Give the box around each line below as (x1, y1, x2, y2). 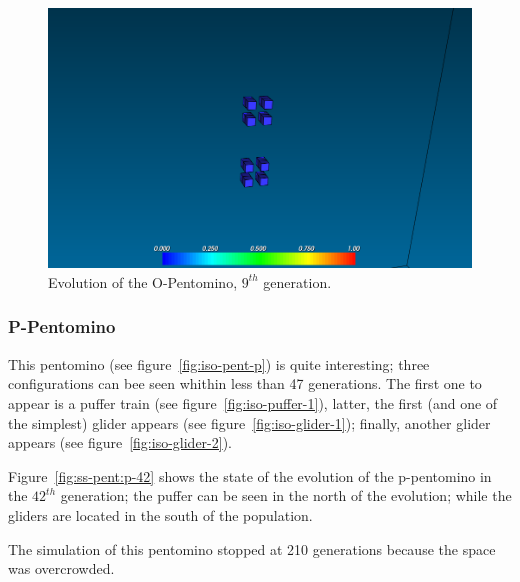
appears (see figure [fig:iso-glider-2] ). (8, 432, 232, 453)
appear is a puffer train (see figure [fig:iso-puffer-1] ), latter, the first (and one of (8, 392, 498, 413)
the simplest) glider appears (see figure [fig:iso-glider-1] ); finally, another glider (8, 412, 491, 433)
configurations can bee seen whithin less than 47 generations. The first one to (8, 373, 482, 394)
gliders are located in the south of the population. (8, 504, 313, 525)
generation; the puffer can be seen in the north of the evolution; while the (60, 485, 512, 506)
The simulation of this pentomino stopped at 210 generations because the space (8, 538, 496, 559)
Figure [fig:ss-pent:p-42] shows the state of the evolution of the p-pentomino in (8, 465, 492, 486)
